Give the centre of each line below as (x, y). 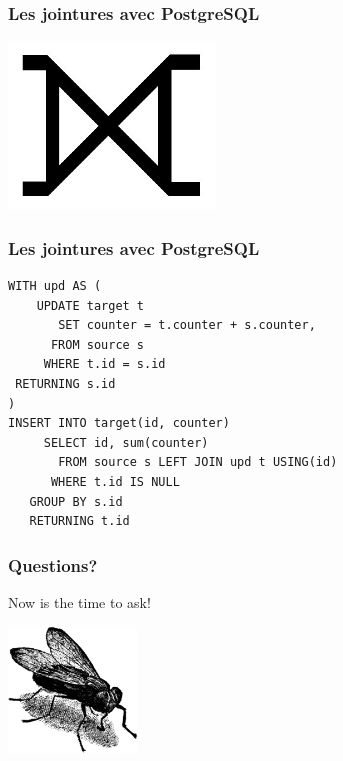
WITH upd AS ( (55, 286)
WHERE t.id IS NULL (115, 481)
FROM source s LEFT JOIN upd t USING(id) (198, 462)
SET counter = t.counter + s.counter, (187, 325)
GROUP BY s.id (76, 501)
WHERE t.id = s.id (104, 364)
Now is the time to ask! (79, 601)
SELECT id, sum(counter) (126, 442)
